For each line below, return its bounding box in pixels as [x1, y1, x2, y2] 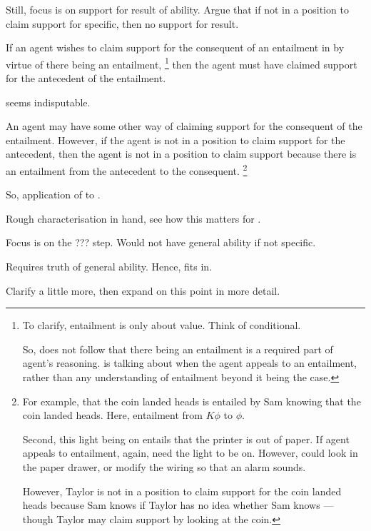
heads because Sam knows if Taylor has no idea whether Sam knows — [22, 497, 334, 512]
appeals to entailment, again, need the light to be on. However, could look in [22, 445, 358, 460]
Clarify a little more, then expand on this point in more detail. [6, 283, 280, 298]
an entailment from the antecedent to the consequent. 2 [6, 161, 248, 178]
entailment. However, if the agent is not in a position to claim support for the [6, 132, 345, 147]
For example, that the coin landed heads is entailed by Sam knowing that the [22, 393, 361, 408]
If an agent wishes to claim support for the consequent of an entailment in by [6, 40, 345, 55]
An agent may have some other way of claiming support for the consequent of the [6, 118, 362, 133]
